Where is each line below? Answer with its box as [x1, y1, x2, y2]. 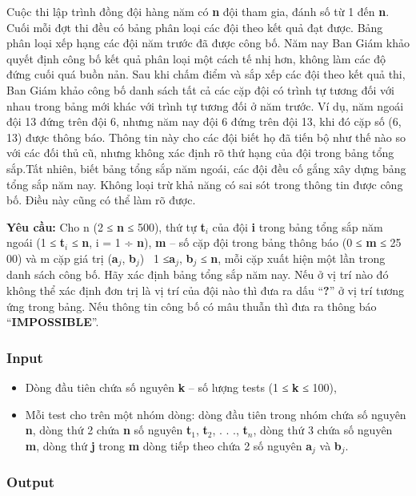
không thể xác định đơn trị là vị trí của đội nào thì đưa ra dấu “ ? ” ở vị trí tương [6, 281, 405, 298]
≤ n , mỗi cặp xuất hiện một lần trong [200, 249, 386, 266]
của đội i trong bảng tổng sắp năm [212, 218, 383, 235]
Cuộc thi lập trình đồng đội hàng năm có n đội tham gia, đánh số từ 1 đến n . [6, 3, 390, 19]
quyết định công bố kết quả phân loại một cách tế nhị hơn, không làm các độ [6, 50, 386, 67]
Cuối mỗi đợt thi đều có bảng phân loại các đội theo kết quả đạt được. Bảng [6, 18, 383, 35]
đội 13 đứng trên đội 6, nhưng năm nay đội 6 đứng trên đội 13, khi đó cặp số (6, [6, 113, 402, 130]
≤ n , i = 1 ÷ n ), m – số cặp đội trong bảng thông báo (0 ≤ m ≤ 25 [71, 234, 402, 251]
